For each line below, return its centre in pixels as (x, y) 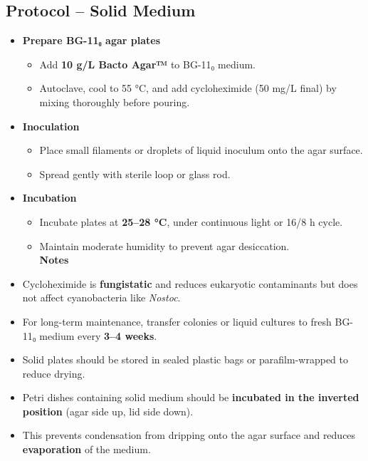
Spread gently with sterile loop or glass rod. (135, 173)
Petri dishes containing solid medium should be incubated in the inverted (191, 397)
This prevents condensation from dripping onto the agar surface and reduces (189, 435)
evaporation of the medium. (86, 449)
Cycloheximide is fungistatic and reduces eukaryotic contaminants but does (190, 283)
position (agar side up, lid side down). (108, 411)
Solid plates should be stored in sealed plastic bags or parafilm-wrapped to (185, 359)
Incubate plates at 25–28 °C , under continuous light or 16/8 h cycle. (191, 221)
